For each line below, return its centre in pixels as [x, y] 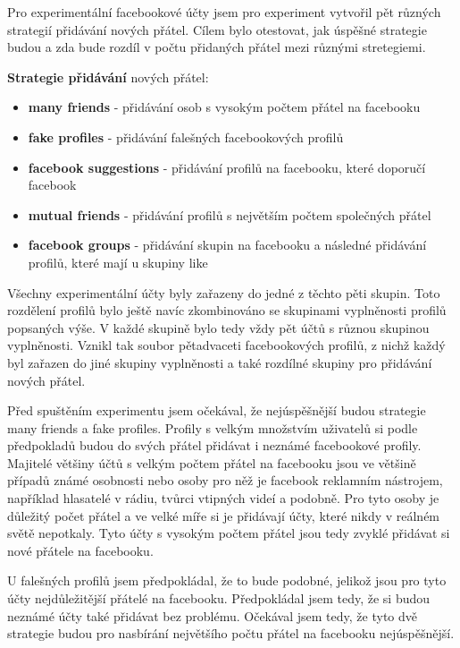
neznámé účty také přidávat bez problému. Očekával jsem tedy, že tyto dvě [212, 615]
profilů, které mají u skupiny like [118, 262]
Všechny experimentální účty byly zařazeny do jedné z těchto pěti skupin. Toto [224, 292]
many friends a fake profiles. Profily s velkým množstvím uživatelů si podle [213, 427]
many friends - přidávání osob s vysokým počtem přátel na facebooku [224, 107]
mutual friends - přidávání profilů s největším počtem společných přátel [230, 214]
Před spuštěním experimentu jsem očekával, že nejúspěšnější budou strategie [217, 410]
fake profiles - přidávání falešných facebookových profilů [186, 136]
